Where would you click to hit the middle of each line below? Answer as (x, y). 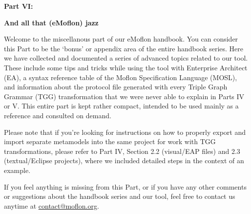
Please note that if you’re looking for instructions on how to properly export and (125, 132)
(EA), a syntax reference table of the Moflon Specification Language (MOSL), (121, 77)
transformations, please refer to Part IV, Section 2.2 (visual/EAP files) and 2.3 (122, 151)
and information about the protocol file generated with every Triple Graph (116, 87)
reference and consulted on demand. (58, 115)
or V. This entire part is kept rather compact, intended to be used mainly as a (121, 106)
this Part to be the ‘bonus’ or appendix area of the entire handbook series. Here (124, 48)
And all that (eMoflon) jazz (51, 22)
